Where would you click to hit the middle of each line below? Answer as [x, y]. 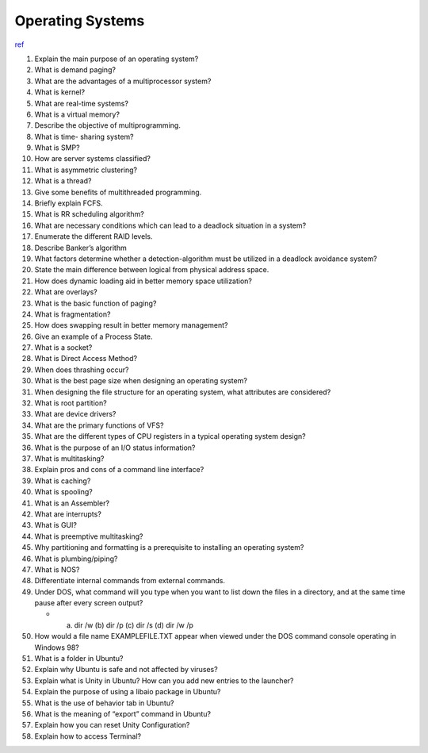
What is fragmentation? [73, 314]
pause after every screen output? [89, 603]
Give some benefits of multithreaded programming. [118, 192]
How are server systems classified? [92, 159]
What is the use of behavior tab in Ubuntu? [104, 703]
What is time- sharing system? [84, 136]
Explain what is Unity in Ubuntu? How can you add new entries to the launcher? [164, 680]
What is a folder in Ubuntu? [79, 659]
